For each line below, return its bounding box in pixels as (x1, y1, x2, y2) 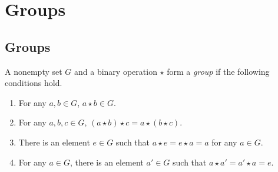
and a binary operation (74, 65, 157, 77)
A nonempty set (5, 65, 62, 77)
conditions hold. (5, 77, 62, 89)
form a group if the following (167, 65, 270, 77)
